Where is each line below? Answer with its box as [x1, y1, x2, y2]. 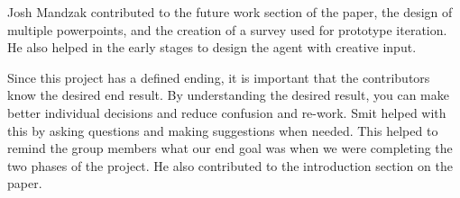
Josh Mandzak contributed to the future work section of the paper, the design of [7, 3, 453, 21]
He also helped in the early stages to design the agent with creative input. [7, 38, 417, 57]
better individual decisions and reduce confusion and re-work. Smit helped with [7, 103, 446, 121]
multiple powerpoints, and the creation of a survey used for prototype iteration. [7, 20, 447, 39]
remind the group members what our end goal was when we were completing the [7, 139, 453, 157]
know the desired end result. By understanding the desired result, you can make [7, 85, 449, 104]
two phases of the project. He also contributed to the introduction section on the [7, 156, 453, 175]
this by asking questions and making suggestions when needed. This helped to [7, 121, 438, 139]
